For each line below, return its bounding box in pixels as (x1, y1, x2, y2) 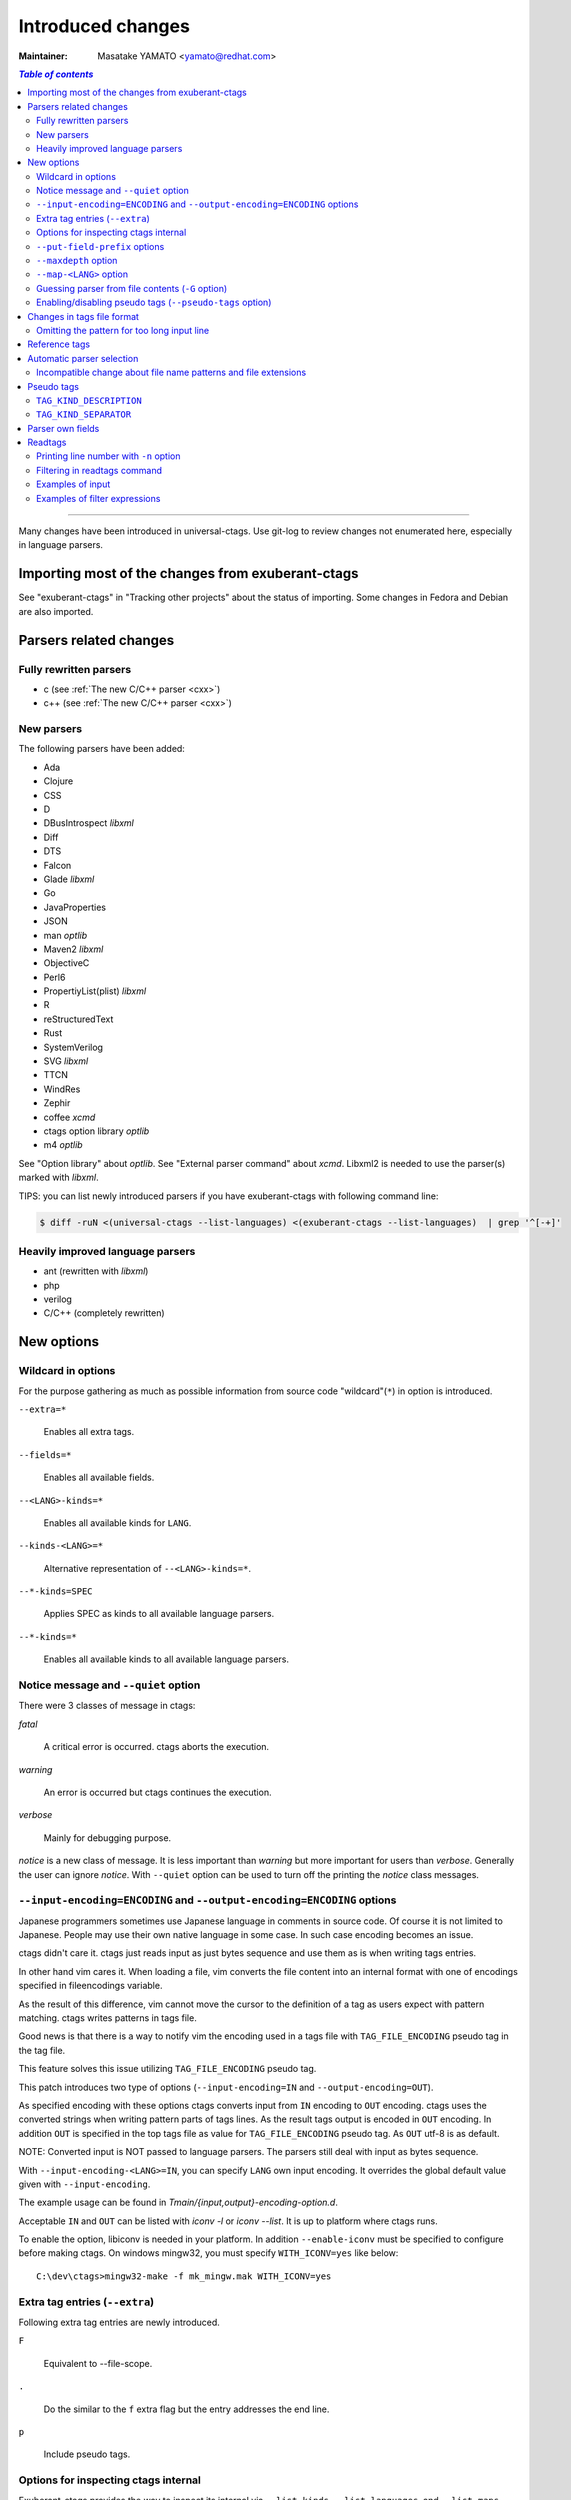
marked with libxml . (18, 1171, 99, 1184)
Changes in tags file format (27, 310, 140, 322)
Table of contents (18, 68, 94, 80)
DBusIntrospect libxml (43, 817, 134, 829)
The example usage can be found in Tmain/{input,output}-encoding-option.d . (18, 2196, 339, 2209)
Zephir (43, 1097, 71, 1109)
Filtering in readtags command (36, 464, 163, 476)
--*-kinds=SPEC (18, 1586, 94, 1597)
